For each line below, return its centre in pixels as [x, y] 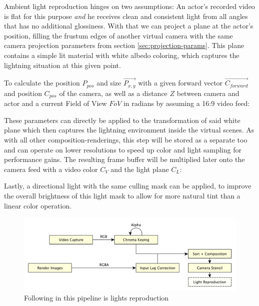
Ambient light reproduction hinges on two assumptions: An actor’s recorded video [129, 6]
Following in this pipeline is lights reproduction [96, 298]
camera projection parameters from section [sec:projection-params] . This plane [124, 45]
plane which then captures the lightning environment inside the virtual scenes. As [129, 130]
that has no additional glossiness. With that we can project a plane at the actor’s [129, 26]
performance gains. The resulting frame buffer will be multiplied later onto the [124, 159]
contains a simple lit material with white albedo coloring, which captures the [122, 55]
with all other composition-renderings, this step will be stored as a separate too [126, 140]
